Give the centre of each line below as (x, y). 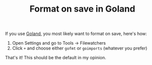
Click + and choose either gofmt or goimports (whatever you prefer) (80, 48)
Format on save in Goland (82, 9)
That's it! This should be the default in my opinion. (56, 58)
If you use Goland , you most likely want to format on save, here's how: (76, 34)
